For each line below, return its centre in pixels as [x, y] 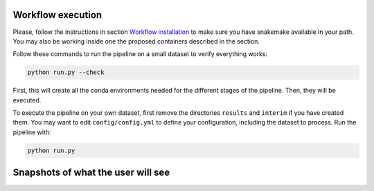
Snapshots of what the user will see [91, 173]
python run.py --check [66, 72]
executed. [27, 100]
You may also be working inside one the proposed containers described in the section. [136, 41]
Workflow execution [57, 15]
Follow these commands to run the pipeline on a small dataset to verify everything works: [140, 54]
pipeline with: [32, 132]
